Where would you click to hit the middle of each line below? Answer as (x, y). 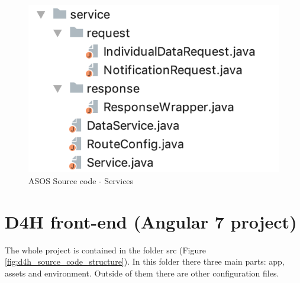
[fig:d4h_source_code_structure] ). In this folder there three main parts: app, (145, 261)
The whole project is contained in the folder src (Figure (106, 250)
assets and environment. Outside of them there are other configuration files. (142, 273)
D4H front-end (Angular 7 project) (151, 221)
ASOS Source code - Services (81, 180)
